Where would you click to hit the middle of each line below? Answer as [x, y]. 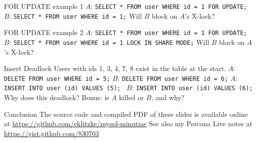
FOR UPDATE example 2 [44, 32]
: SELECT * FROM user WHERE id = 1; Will [76, 16]
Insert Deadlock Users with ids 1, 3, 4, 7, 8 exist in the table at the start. [115, 68]
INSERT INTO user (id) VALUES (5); [63, 89]
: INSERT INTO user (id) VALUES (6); [192, 88]
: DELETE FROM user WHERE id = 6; [173, 78]
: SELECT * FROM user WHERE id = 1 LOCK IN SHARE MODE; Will [109, 42]
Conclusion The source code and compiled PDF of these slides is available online [126, 114]
